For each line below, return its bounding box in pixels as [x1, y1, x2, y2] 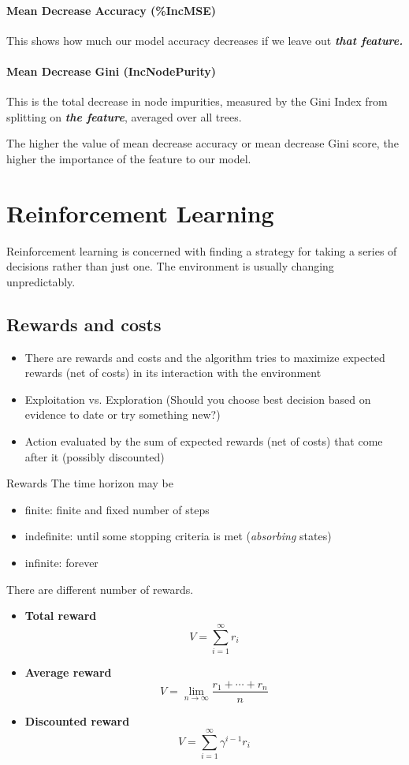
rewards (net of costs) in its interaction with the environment [24, 364, 322, 381]
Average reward [24, 663, 112, 680]
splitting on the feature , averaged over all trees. [6, 108, 242, 125]
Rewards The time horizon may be [6, 475, 173, 491]
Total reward [24, 607, 97, 624]
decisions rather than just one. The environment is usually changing [6, 258, 334, 274]
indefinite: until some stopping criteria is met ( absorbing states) [24, 528, 332, 544]
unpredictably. [6, 273, 76, 289]
